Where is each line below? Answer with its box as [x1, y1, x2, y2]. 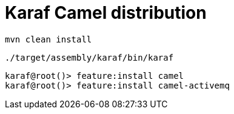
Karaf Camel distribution [5, 2, 207, 23]
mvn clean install [5, 34, 92, 44]
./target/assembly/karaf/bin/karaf [5, 52, 174, 62]
